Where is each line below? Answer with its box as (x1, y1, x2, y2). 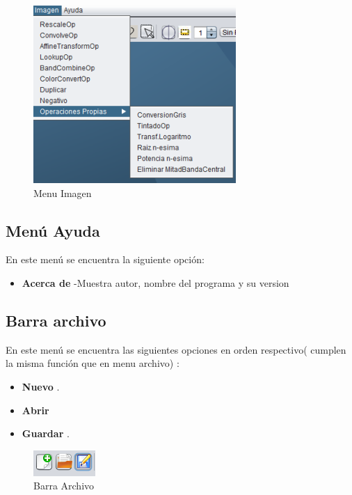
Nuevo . (22, 379, 60, 393)
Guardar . (22, 426, 70, 441)
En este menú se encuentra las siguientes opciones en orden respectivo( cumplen (6, 342, 346, 356)
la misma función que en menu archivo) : (6, 356, 179, 370)
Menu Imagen (33, 185, 92, 200)
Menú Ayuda (6, 219, 100, 241)
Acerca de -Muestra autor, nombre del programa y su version (22, 275, 289, 290)
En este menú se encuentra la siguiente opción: (6, 252, 205, 267)
